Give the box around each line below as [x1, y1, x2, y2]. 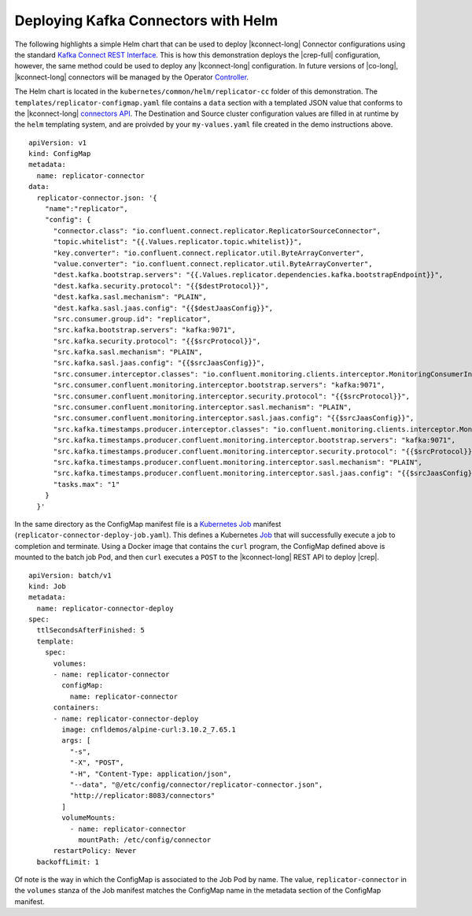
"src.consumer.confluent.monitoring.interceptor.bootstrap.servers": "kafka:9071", [53, 380, 385, 390]
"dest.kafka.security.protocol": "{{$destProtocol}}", [53, 281, 269, 291]
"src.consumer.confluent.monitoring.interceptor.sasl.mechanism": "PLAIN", [53, 402, 352, 412]
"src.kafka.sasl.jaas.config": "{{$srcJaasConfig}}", [53, 358, 265, 368]
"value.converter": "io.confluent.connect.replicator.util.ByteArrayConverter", [53, 259, 373, 268]
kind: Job [28, 581, 66, 591]
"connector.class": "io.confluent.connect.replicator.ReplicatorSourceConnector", [53, 226, 382, 235]
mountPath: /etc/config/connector [78, 835, 212, 844]
